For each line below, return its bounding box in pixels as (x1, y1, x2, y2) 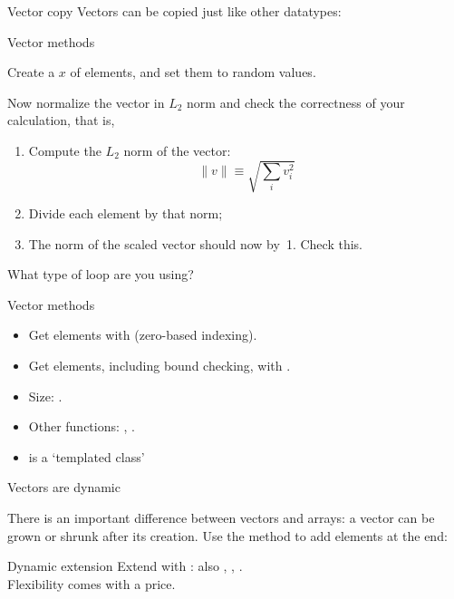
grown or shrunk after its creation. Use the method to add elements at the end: (7, 526, 448, 545)
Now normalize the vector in (7, 92, 165, 111)
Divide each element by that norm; (28, 204, 223, 223)
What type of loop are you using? (7, 265, 194, 284)
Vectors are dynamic (7, 478, 121, 497)
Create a (7, 63, 55, 82)
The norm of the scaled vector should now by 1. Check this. (28, 234, 362, 253)
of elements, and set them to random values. (70, 63, 316, 82)
